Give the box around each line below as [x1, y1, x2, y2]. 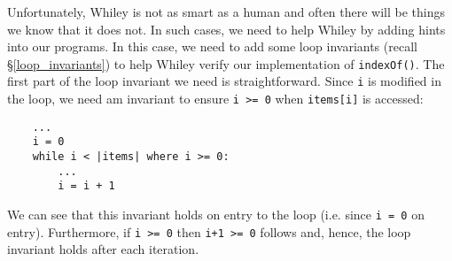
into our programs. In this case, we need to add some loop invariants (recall [7, 37, 417, 56]
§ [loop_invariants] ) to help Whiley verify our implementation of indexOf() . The [7, 54, 445, 73]
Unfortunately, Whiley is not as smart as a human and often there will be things [7, 3, 446, 20]
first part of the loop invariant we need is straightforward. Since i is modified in [7, 72, 441, 90]
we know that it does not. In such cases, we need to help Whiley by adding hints [7, 19, 446, 38]
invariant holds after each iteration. [7, 240, 199, 258]
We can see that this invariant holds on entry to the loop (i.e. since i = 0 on [7, 205, 425, 224]
